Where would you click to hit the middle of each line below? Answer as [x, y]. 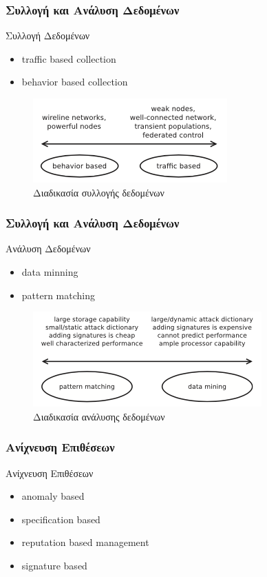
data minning [50, 272]
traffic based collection [69, 58]
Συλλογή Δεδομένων [48, 36]
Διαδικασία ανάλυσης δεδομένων [99, 416]
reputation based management [85, 542]
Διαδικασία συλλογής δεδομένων [99, 192]
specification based [61, 519]
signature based [54, 565]
